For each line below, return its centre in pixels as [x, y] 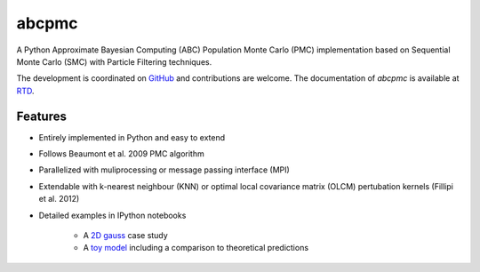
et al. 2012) [59, 199]
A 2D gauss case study [125, 235]
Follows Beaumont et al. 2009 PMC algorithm [121, 154]
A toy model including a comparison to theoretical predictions [196, 248]
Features [41, 116]
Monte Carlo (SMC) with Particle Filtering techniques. [114, 61]
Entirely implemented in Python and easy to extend [132, 137]
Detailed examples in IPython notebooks [112, 215]
